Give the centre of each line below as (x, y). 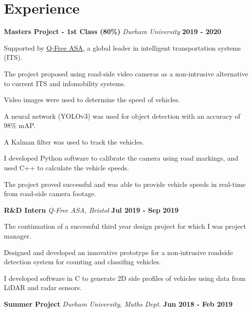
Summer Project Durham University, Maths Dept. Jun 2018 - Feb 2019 (118, 304)
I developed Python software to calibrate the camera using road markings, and (121, 158)
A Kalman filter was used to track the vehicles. (74, 141)
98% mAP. (20, 125)
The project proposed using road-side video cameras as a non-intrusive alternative (126, 73)
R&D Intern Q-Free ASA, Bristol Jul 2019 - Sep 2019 (91, 210)
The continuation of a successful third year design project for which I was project (125, 226)
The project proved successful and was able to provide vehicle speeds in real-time (125, 184)
